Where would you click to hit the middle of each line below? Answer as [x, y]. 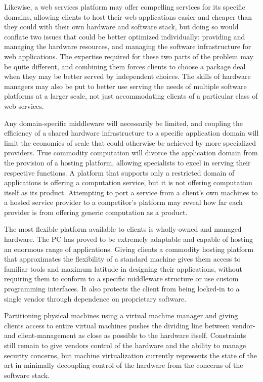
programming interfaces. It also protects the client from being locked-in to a [122, 289]
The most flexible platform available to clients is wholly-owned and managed [123, 229]
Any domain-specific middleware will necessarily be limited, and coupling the [124, 123]
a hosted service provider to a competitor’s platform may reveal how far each [123, 202]
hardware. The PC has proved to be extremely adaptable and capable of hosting [129, 239]
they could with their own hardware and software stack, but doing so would [121, 27]
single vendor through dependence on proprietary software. [95, 298]
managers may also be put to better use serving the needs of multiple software [125, 86]
